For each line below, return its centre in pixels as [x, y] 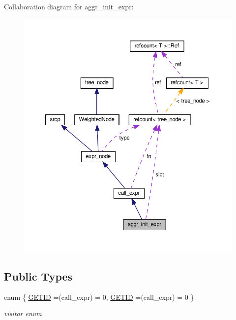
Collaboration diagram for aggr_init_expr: [69, 6]
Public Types [38, 276]
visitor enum [23, 313]
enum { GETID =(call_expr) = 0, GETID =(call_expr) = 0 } [99, 297]
